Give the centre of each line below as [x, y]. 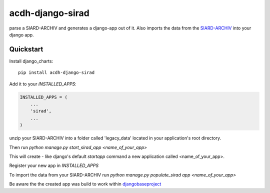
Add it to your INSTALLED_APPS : [43, 84]
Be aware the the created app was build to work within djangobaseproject [85, 184]
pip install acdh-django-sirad [56, 73]
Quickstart [26, 49]
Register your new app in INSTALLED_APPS [54, 165]
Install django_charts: [31, 61]
